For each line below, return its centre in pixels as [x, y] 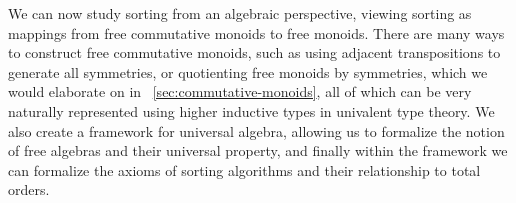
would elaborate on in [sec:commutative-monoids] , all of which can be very [240, 91]
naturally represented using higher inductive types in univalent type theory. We [251, 110]
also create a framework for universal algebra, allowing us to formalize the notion [256, 130]
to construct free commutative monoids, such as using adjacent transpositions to [254, 52]
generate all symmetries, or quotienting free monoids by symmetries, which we [248, 71]
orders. [29, 189]
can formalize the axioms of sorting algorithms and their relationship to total [244, 169]
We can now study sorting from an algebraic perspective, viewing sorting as [240, 13]
